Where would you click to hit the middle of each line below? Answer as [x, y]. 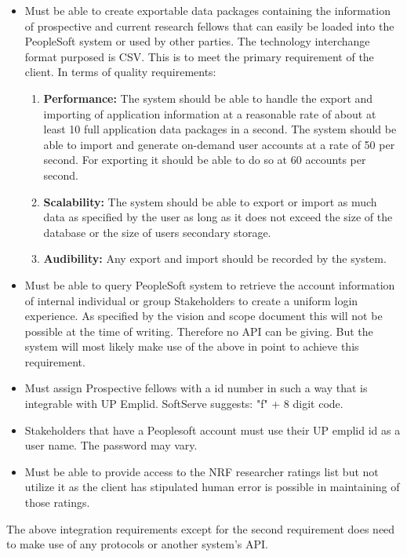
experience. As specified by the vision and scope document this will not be [203, 316]
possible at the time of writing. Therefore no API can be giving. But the [199, 331]
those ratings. [57, 502]
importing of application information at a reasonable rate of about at [210, 113]
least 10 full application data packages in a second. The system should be [220, 129]
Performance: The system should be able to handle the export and [208, 98]
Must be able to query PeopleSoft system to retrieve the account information [210, 284]
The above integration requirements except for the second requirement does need [201, 528]
